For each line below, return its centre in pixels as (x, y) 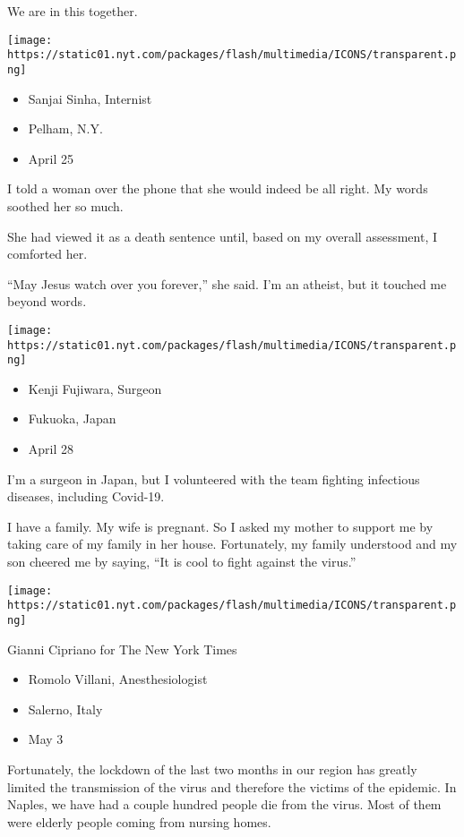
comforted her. (47, 254)
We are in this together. (73, 11)
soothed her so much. (65, 205)
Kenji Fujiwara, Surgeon (95, 388)
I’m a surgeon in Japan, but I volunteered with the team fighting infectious (214, 478)
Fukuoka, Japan (72, 418)
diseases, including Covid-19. (86, 496)
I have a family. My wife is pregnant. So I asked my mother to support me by (220, 526)
